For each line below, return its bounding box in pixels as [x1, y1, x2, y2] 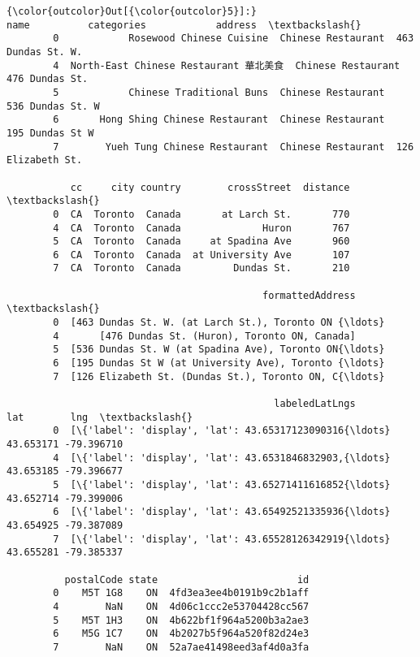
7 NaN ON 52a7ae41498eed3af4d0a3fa [53, 641, 310, 653]
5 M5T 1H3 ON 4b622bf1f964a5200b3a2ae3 [53, 614, 310, 626]
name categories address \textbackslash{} [6, 19, 362, 31]
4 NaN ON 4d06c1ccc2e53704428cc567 [53, 600, 310, 612]
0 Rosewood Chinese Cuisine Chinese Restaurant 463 [53, 32, 414, 45]
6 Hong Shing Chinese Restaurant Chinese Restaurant [53, 114, 385, 126]
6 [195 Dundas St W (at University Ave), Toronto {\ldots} [53, 357, 385, 370]
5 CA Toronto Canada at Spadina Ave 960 [53, 236, 350, 248]
